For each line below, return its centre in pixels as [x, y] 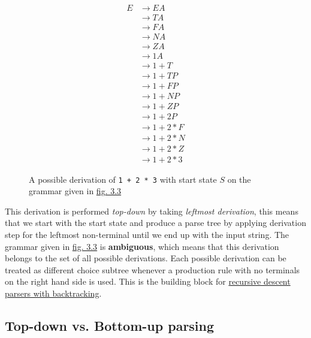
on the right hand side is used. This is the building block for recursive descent [148, 281]
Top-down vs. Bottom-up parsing [110, 325]
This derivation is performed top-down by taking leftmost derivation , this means [152, 211]
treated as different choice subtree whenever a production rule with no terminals [153, 269]
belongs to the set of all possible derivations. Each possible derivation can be [146, 258]
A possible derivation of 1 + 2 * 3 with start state [123, 179]
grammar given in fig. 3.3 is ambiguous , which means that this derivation [142, 246]
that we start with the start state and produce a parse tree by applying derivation [155, 223]
